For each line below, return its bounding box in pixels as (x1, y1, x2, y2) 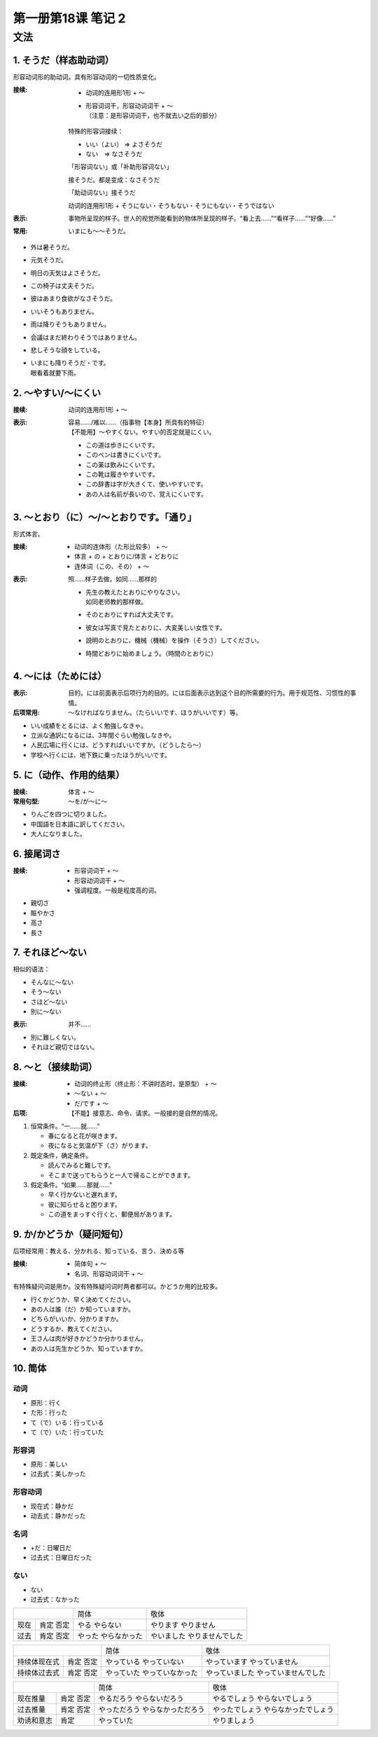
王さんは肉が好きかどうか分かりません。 (30, 1334, 147, 1343)
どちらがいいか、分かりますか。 (30, 1315, 122, 1323)
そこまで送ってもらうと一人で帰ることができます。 (48, 1170, 195, 1179)
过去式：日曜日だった (30, 1553, 92, 1562)
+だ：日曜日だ (30, 1544, 72, 1552)
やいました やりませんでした (150, 1631, 244, 1641)
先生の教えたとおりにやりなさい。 (85, 588, 184, 596)
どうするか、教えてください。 (30, 1324, 116, 1333)
